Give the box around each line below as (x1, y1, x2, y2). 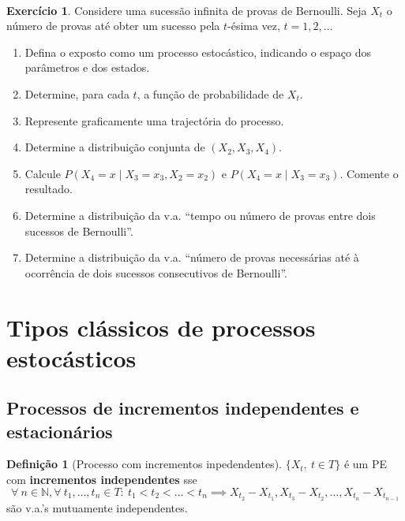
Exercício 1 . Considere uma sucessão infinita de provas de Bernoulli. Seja (6, 2, 367, 18)
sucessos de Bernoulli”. (24, 222, 133, 239)
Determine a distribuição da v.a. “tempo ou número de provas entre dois (24, 207, 376, 223)
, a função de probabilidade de (137, 85, 284, 102)
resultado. (24, 180, 73, 197)
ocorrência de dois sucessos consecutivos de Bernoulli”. (24, 264, 287, 281)
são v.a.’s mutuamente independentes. (6, 499, 188, 515)
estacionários (6, 419, 113, 443)
